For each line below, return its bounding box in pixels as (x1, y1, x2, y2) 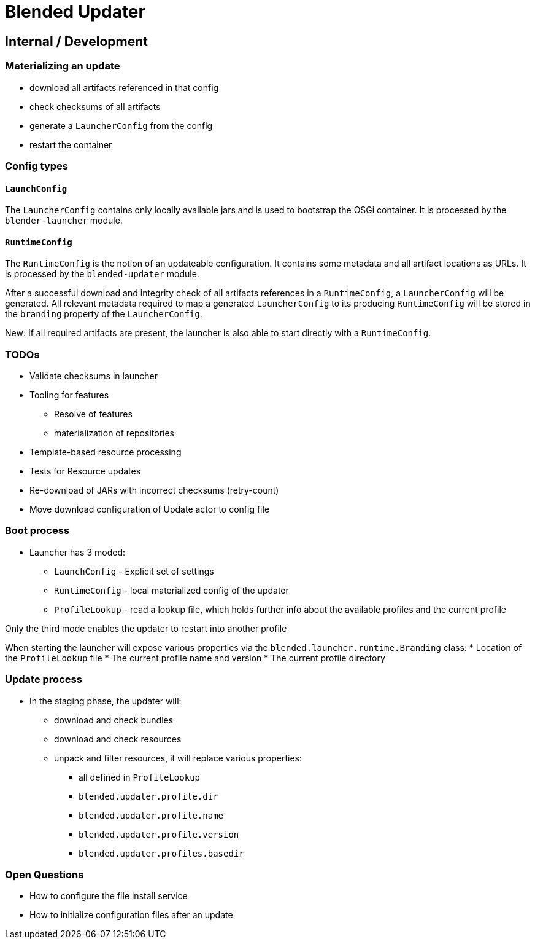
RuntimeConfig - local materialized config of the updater (54, 584, 289, 596)
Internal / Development (5, 33, 148, 49)
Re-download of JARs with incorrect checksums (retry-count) (29, 485, 279, 496)
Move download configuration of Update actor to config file (29, 504, 270, 515)
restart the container (29, 139, 112, 150)
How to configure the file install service (29, 891, 188, 902)
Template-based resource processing (29, 447, 182, 458)
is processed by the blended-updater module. (5, 269, 199, 280)
